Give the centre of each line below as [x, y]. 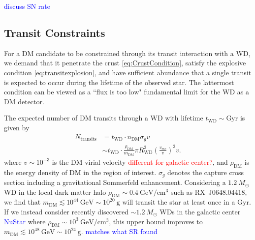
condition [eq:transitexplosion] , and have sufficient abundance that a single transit [128, 72]
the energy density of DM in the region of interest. [80, 172]
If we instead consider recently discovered [66, 212]
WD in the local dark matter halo [55, 192]
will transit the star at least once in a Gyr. [187, 202]
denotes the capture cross [206, 172]
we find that [22, 202]
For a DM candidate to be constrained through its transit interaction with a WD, [127, 53]
